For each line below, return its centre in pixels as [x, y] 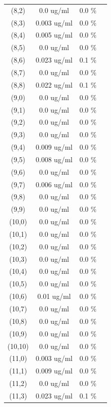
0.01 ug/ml [54, 296]
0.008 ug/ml [54, 159]
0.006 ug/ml [54, 184]
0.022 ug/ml [54, 84]
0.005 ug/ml [54, 35]
